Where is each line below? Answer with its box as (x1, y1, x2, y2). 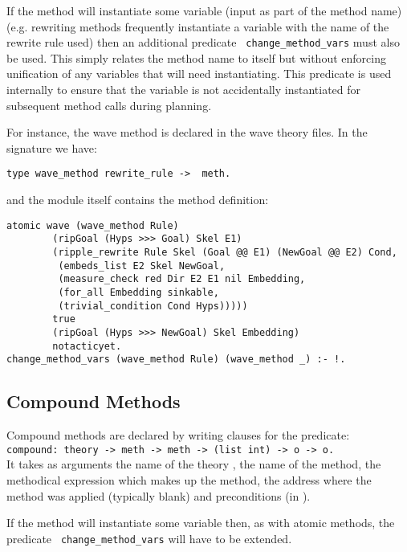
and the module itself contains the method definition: (6, 191, 269, 208)
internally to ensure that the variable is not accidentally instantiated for (6, 81, 361, 98)
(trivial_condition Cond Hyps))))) (58, 300, 248, 312)
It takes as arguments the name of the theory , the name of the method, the (6, 456, 381, 472)
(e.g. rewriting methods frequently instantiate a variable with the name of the (6, 18, 389, 35)
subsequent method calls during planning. (6, 96, 212, 113)
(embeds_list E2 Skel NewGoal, (58, 260, 226, 272)
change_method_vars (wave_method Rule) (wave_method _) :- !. (6, 354, 346, 366)
